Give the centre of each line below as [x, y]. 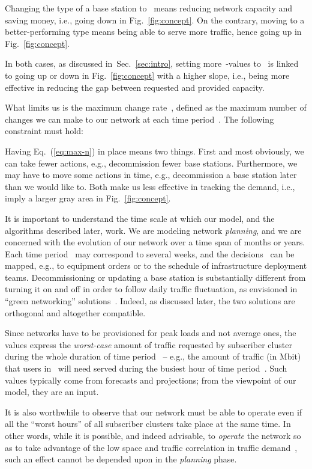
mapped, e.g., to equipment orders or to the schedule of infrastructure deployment [156, 265]
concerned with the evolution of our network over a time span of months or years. [155, 242]
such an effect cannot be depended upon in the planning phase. [121, 459]
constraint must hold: [44, 131]
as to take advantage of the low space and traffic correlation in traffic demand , [151, 447]
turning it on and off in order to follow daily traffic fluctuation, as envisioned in [151, 289]
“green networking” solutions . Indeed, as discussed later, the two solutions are [150, 301]
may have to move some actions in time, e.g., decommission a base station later [151, 175]
